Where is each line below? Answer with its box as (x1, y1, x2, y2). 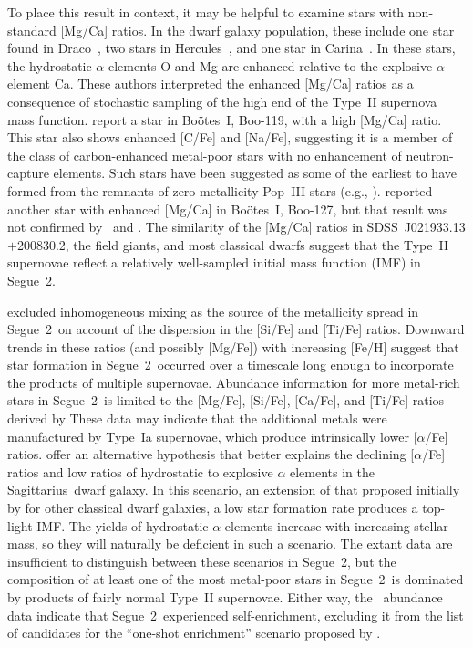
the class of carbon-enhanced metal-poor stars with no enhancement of (7, 145, 402, 164)
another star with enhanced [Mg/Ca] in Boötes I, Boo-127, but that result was (7, 199, 448, 218)
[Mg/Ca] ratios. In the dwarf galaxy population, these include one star (60, 20, 455, 39)
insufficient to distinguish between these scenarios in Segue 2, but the (7, 551, 396, 570)
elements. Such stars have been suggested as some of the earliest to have (53, 163, 457, 183)
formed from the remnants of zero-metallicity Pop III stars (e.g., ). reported (7, 181, 433, 200)
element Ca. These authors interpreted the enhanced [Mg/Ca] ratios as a (7, 74, 414, 93)
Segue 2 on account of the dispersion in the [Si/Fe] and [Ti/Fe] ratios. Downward (7, 319, 465, 339)
